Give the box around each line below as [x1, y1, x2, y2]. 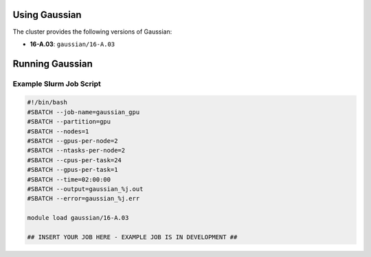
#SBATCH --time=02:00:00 [27, 175, 111, 183]
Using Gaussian [12, 9, 82, 21]
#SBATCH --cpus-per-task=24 [27, 156, 122, 164]
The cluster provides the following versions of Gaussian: [12, 27, 172, 36]
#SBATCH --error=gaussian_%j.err [27, 194, 140, 203]
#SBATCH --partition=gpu [27, 118, 111, 126]
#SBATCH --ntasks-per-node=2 [27, 146, 126, 155]
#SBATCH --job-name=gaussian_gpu [27, 108, 140, 116]
